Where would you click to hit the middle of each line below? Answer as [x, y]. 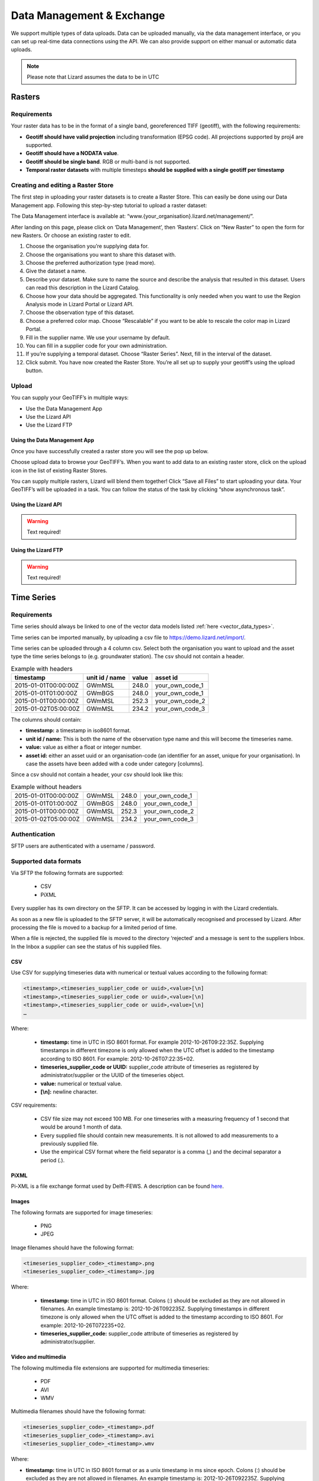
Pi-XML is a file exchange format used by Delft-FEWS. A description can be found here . [117, 1186]
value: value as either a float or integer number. [84, 747]
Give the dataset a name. [56, 271]
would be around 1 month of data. [81, 1127]
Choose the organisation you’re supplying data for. [87, 246]
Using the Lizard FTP [37, 550]
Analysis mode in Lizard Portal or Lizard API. [80, 304]
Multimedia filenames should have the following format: [78, 1411]
